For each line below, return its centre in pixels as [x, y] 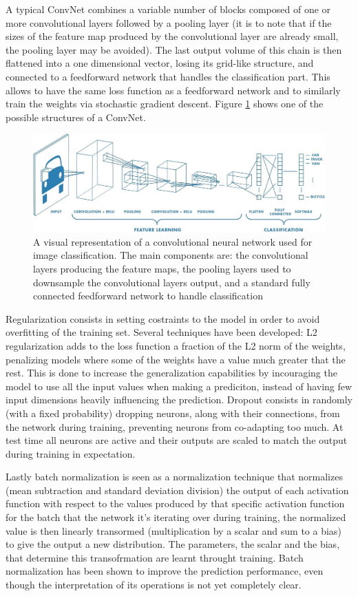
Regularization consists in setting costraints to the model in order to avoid [163, 318]
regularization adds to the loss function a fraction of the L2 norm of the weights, [176, 345]
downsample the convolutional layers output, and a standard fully [172, 282]
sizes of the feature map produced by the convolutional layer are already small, [172, 36]
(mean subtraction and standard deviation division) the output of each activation [177, 490]
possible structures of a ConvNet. [76, 117]
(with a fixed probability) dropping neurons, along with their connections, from [173, 413]
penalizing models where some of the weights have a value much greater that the [176, 359]
